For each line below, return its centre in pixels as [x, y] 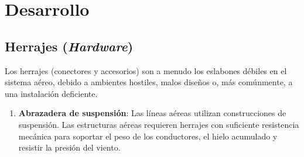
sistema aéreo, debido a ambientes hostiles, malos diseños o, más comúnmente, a [149, 82]
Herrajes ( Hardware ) [69, 46]
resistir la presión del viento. [69, 147]
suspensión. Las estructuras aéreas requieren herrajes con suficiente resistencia [159, 124]
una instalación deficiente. [51, 93]
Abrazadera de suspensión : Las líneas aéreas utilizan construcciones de [152, 113]
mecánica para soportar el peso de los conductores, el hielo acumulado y [148, 136]
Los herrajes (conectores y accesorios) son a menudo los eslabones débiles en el [146, 70]
